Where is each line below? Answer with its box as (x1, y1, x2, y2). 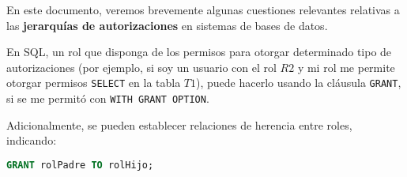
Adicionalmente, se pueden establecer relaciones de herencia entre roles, (6, 116, 352, 133)
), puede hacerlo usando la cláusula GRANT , (196, 74, 401, 91)
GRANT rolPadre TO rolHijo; (6, 159, 154, 171)
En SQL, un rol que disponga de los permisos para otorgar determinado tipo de (6, 43, 392, 60)
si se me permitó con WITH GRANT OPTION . (6, 90, 209, 107)
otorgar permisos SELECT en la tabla (6, 74, 181, 91)
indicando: (6, 132, 57, 149)
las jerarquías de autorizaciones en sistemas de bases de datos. (6, 17, 328, 33)
